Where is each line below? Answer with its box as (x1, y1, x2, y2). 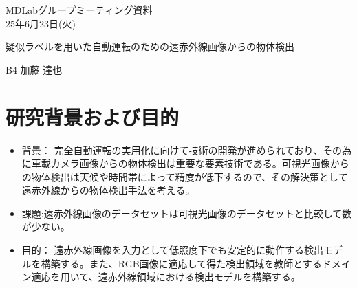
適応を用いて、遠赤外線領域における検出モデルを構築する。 (31, 269, 301, 284)
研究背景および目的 (6, 102, 180, 131)
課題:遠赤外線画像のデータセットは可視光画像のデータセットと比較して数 (21, 206, 352, 220)
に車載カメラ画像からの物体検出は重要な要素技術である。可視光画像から (21, 156, 349, 170)
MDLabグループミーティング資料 (6, 3, 153, 16)
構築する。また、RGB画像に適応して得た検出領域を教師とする (41, 256, 322, 270)
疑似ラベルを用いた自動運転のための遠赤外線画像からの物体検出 (6, 39, 294, 54)
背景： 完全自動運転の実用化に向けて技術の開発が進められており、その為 (21, 142, 352, 157)
